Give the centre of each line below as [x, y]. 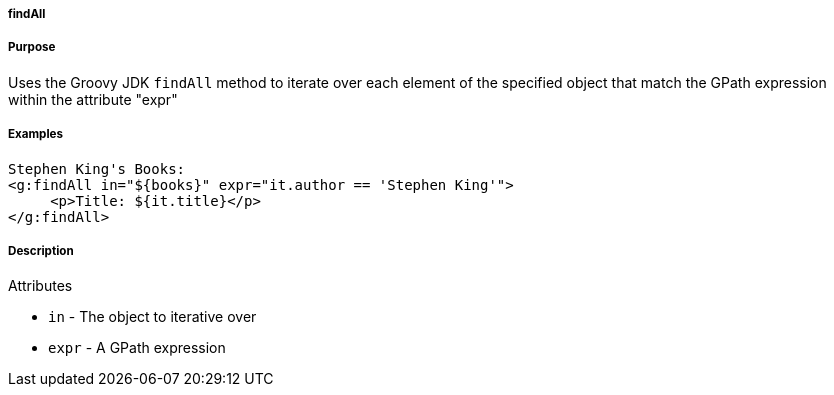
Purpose [32, 47]
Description [41, 250]
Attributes [40, 286]
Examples [35, 134]
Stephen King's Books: [97, 168]
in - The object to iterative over [152, 317]
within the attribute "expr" [93, 99]
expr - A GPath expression [137, 348]
